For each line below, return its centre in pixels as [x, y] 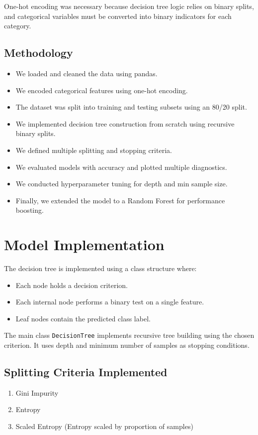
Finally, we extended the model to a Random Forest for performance [120, 200]
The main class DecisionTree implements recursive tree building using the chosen [129, 335]
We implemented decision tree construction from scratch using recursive [125, 123]
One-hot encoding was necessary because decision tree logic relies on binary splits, [129, 6]
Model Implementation [84, 244]
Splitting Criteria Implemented [86, 372]
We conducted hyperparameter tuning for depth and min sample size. [122, 184]
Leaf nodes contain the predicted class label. [83, 318]
